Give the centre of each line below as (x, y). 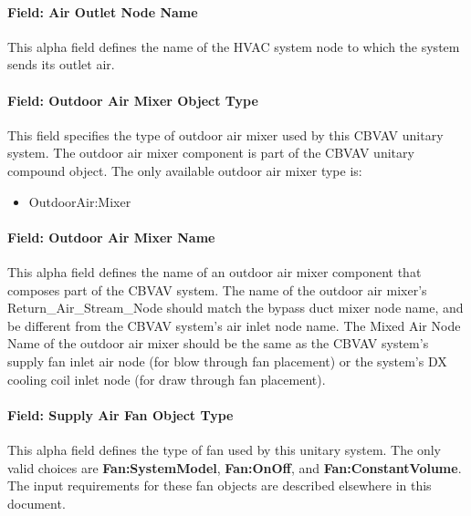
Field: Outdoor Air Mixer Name (111, 237)
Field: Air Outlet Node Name (103, 11)
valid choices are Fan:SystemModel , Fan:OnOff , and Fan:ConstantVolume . (235, 467)
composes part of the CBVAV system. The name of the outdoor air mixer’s (217, 289)
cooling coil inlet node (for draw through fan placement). (167, 379)
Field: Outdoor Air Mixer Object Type (133, 100)
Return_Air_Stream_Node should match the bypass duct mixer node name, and (235, 308)
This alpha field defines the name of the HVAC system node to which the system (234, 46)
